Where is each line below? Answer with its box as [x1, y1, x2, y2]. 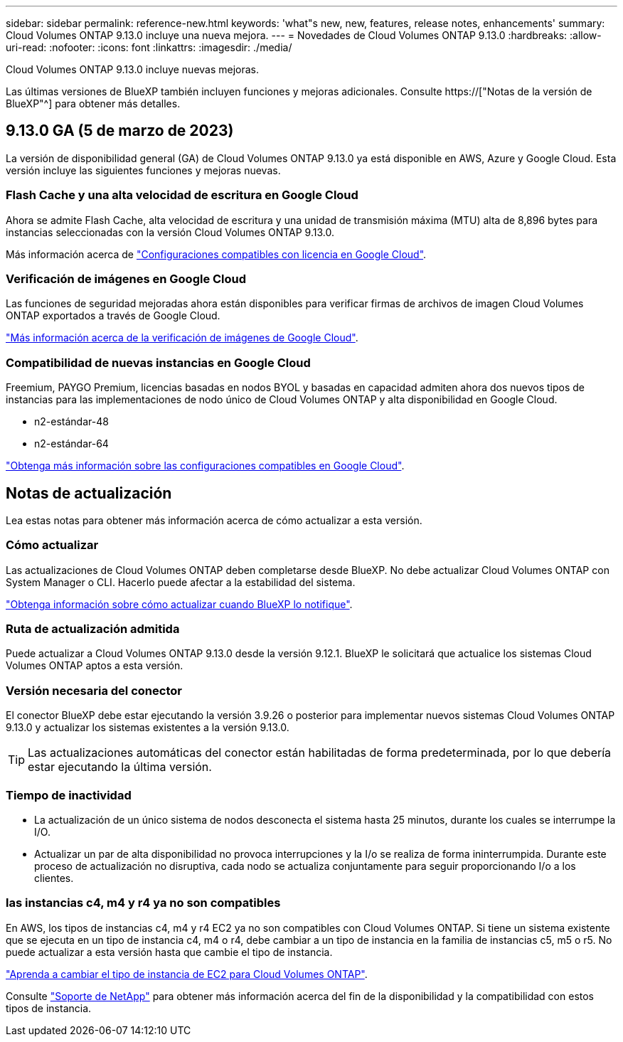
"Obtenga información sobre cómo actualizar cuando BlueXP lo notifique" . [6, 597, 353, 610]
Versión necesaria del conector [6, 683, 182, 698]
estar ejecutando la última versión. [28, 760, 212, 775]
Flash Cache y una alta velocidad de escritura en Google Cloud [6, 188, 358, 203]
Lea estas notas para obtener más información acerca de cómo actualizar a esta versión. [6, 514, 422, 526]
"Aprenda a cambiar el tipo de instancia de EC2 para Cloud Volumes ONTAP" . [6, 967, 368, 980]
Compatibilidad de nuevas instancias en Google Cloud [6, 355, 311, 370]
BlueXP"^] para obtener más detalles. [6, 97, 181, 110]
